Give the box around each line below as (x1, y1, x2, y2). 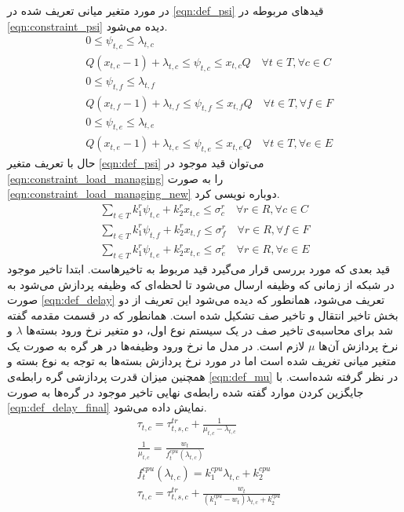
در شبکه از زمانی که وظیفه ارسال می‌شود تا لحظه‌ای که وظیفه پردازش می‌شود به (7, 276, 395, 292)
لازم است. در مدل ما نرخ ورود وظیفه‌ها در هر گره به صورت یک (7, 337, 305, 353)
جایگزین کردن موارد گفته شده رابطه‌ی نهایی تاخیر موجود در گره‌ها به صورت (7, 383, 364, 400)
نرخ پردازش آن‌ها (318, 337, 399, 353)
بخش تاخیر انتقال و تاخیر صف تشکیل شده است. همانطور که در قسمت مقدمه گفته (7, 306, 399, 323)
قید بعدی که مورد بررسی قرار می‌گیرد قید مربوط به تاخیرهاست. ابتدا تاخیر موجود (7, 260, 391, 276)
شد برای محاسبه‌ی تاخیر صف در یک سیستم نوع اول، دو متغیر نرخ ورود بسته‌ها (26, 322, 394, 338)
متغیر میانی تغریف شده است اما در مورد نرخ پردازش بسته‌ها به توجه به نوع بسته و (7, 353, 396, 369)
